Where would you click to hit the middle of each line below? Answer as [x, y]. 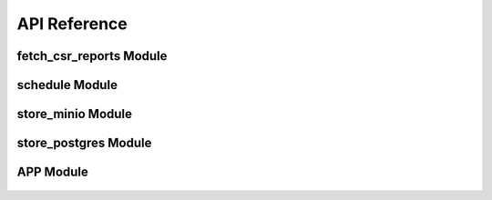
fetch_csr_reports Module [92, 56]
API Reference [72, 24]
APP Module [52, 172]
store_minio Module [74, 114]
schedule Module [67, 85]
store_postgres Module [84, 143]
